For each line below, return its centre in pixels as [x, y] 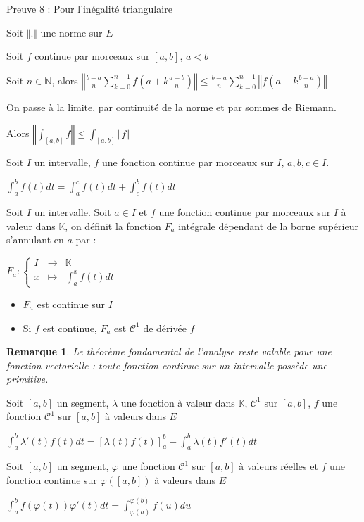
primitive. [27, 379]
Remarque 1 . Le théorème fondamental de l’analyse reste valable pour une [169, 351]
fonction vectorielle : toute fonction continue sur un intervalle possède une [167, 365]
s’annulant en [35, 240]
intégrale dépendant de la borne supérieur [268, 225]
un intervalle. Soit [73, 212]
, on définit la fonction [113, 225]
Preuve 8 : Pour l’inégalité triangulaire [89, 8]
